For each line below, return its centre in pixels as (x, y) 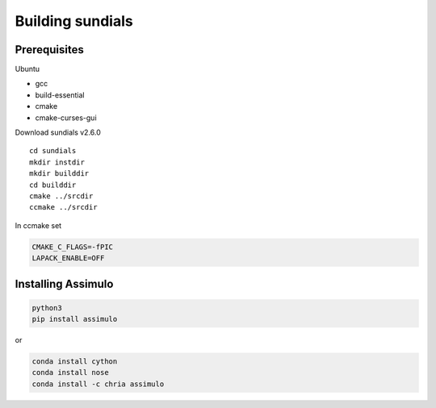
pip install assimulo (75, 319)
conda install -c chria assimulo (98, 384)
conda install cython (75, 362)
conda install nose (70, 373)
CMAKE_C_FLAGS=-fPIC (72, 247)
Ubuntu (27, 69)
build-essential (60, 95)
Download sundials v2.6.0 (58, 132)
